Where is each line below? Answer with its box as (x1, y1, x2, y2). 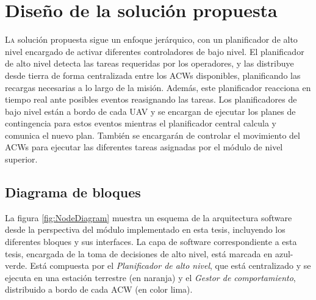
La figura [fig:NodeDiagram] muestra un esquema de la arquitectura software (5, 211, 292, 224)
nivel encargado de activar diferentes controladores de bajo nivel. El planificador (5, 45, 304, 57)
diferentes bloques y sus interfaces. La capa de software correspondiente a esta (5, 235, 297, 248)
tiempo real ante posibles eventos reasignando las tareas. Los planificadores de (5, 93, 297, 106)
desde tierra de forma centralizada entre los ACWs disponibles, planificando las (5, 68, 301, 81)
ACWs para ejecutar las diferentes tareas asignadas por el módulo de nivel (5, 141, 283, 153)
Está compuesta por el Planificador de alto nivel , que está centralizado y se (30, 259, 311, 272)
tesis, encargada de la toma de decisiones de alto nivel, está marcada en (5, 247, 273, 260)
